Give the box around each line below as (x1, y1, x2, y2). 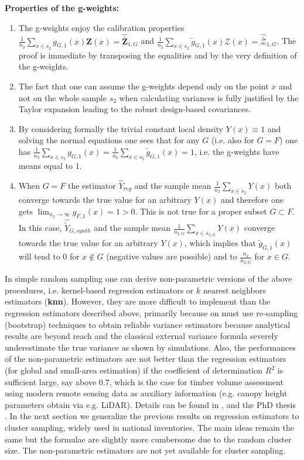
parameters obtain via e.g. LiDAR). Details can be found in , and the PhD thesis (5, 398, 296, 410)
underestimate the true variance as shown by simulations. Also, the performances (5, 341, 296, 353)
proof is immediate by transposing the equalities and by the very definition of (18, 49, 297, 61)
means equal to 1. (18, 160, 82, 172)
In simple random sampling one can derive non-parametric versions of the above (5, 272, 292, 285)
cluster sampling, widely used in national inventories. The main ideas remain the (5, 421, 295, 433)
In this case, (18, 222, 62, 234)
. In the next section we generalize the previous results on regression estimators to (5, 410, 299, 422)
